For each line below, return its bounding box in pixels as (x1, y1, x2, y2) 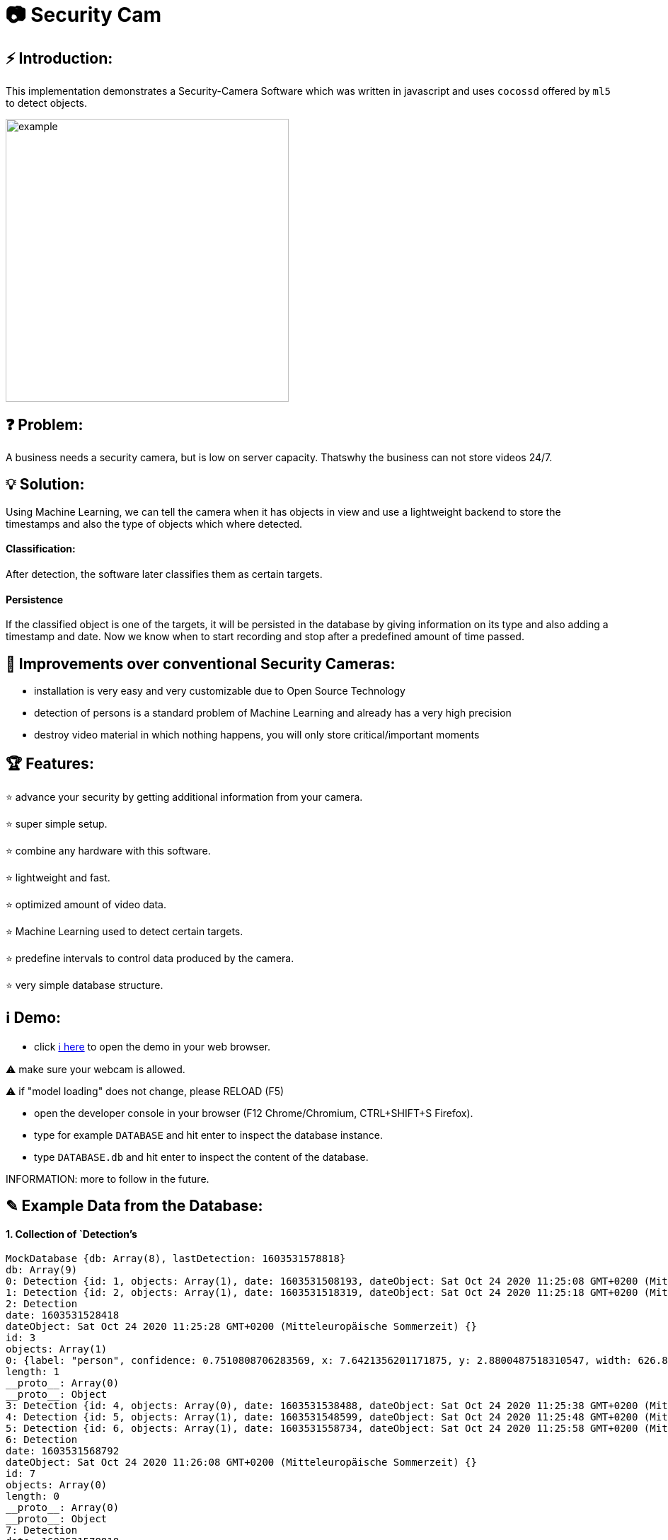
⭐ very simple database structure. (6, 978, 163, 991)
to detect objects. (6, 97, 88, 110)
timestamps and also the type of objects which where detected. (6, 517, 303, 530)
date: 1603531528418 (6, 1309, 120, 1321)
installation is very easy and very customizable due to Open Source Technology (34, 685, 405, 697)
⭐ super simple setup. (6, 817, 108, 830)
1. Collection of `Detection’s (6, 1227, 137, 1240)
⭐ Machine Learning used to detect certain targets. (6, 925, 243, 937)
